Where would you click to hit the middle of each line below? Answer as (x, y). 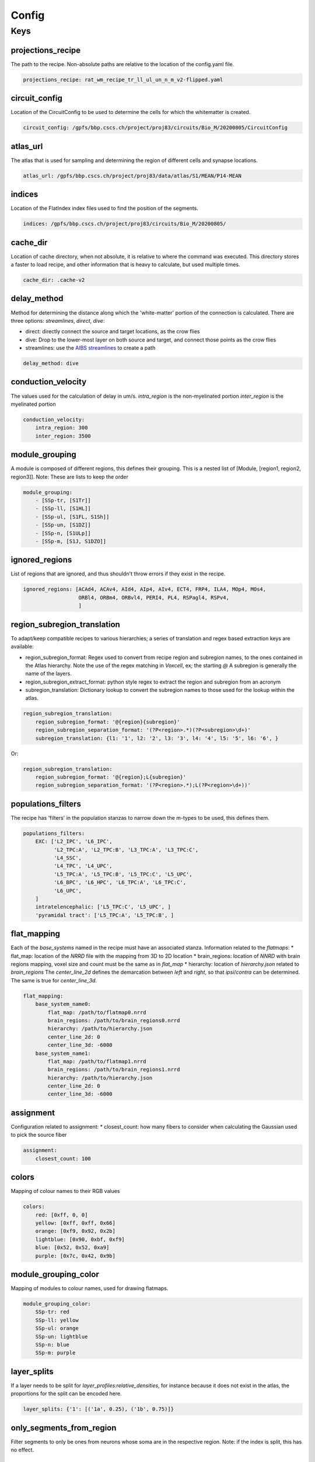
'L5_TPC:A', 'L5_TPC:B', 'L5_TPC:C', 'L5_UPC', (123, 874)
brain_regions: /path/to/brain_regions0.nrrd (114, 1020)
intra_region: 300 (62, 428)
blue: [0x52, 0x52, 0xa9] (72, 1248)
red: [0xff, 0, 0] (62, 1215)
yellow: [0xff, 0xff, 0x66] (76, 1223)
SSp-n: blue (52, 1345)
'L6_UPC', (67, 891)
